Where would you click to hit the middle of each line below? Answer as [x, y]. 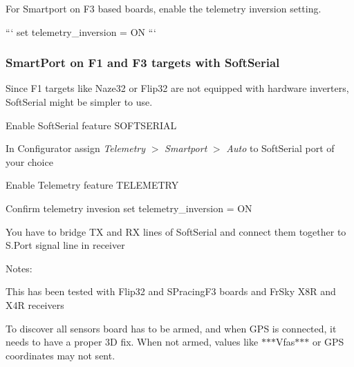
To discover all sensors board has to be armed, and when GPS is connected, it [171, 328]
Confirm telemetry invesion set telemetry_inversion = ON [129, 208]
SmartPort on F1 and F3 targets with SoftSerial [143, 63]
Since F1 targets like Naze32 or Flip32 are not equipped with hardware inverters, [177, 88]
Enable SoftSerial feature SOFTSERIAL [91, 125]
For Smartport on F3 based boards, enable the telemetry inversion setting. [164, 8]
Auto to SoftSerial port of [280, 148]
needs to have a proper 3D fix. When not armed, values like [132, 342]
